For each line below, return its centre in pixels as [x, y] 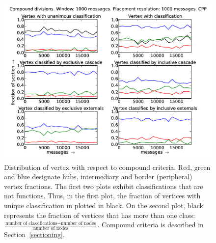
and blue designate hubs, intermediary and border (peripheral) [98, 176]
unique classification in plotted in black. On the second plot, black [104, 205]
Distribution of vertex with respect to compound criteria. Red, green [107, 167]
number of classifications [31, 223]
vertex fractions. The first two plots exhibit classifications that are [104, 186]
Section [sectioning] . [34, 234]
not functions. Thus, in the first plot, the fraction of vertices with [102, 196]
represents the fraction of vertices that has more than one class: [100, 215]
